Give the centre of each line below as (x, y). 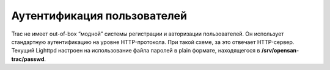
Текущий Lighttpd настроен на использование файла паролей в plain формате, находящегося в (136, 51)
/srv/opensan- (280, 51)
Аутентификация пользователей (99, 16)
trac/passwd (28, 59)
